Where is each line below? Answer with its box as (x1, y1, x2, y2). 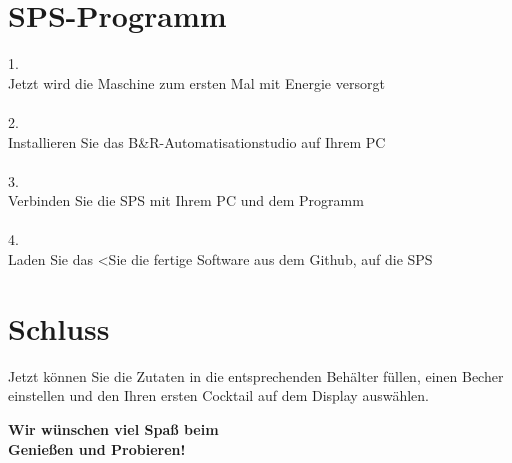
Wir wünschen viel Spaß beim (8, 418, 219, 439)
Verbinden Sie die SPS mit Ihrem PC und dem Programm (8, 190, 364, 211)
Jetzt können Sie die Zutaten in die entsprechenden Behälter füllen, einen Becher (8, 365, 504, 386)
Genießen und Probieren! (8, 438, 186, 459)
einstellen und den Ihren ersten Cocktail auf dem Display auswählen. (8, 385, 429, 406)
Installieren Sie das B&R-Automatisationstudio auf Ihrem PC (8, 131, 386, 152)
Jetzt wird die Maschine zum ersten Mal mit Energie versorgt (8, 72, 385, 93)
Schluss (8, 307, 110, 348)
